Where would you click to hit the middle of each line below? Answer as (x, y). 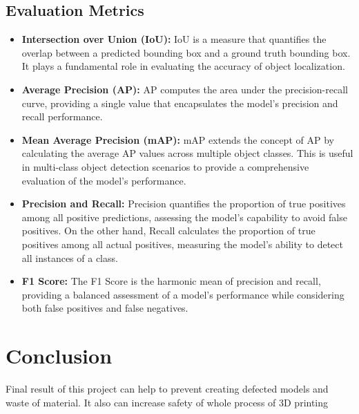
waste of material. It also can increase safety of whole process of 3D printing (167, 402)
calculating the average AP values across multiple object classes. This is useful (187, 153)
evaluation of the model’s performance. (104, 180)
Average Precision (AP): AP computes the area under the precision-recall (185, 89)
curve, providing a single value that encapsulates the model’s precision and (180, 103)
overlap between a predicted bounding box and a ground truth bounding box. (186, 52)
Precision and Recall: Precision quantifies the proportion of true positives (184, 204)
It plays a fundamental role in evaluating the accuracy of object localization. (183, 66)
